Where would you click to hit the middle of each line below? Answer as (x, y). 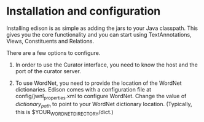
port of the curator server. (48, 71)
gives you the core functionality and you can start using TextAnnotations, (99, 34)
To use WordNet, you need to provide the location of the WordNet (99, 83)
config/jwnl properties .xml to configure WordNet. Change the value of (101, 97)
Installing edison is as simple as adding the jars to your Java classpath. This (102, 28)
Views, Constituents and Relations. (50, 41)
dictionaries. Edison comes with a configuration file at (83, 89)
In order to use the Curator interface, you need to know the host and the (106, 65)
